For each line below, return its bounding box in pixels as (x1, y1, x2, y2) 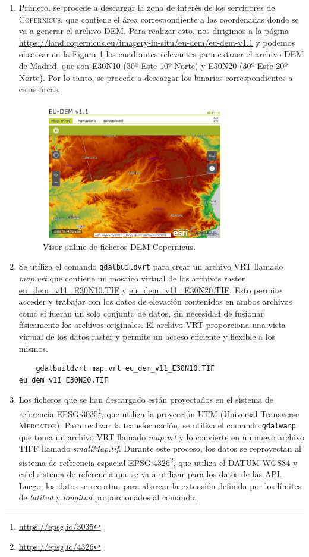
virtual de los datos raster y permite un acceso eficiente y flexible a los (18, 330, 276, 342)
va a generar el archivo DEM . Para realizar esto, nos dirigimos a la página (18, 24, 289, 37)
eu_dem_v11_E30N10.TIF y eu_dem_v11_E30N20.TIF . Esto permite (18, 283, 282, 296)
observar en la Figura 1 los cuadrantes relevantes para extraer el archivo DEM (18, 48, 304, 60)
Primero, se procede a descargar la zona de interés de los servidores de (18, 1, 275, 13)
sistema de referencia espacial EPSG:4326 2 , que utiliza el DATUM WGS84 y (18, 454, 298, 468)
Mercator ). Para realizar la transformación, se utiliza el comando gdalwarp (18, 419, 296, 431)
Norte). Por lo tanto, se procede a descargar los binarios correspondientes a (18, 71, 293, 83)
